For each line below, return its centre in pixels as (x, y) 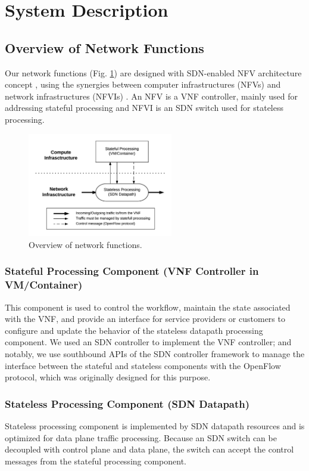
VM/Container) (44, 285)
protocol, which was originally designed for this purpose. (108, 377)
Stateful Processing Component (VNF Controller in (132, 271)
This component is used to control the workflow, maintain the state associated (148, 307)
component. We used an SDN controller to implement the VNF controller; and (148, 342)
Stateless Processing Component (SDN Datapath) (127, 403)
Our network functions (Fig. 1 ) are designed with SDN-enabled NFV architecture (153, 72)
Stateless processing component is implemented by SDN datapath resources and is (155, 426)
